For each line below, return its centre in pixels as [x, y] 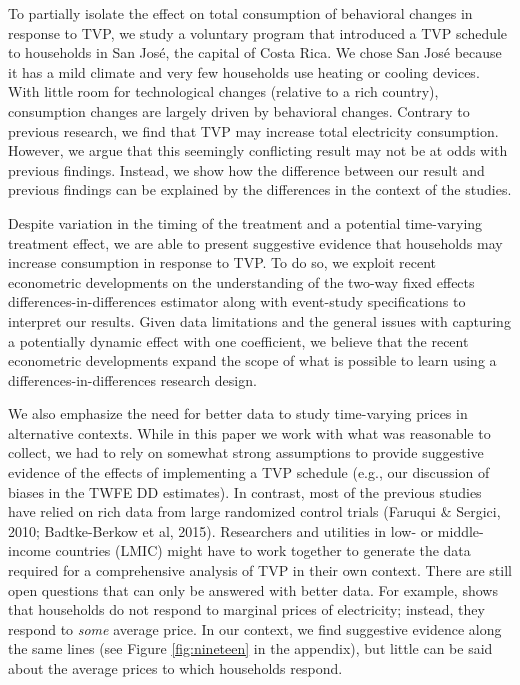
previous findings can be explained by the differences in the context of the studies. [260, 189]
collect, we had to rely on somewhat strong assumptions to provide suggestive [246, 452]
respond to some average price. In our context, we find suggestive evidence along [255, 628]
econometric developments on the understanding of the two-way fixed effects [241, 281]
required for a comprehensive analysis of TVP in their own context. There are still [260, 570]
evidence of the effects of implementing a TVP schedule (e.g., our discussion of [249, 472]
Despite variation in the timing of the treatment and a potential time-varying [245, 222]
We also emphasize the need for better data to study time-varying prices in [238, 413]
